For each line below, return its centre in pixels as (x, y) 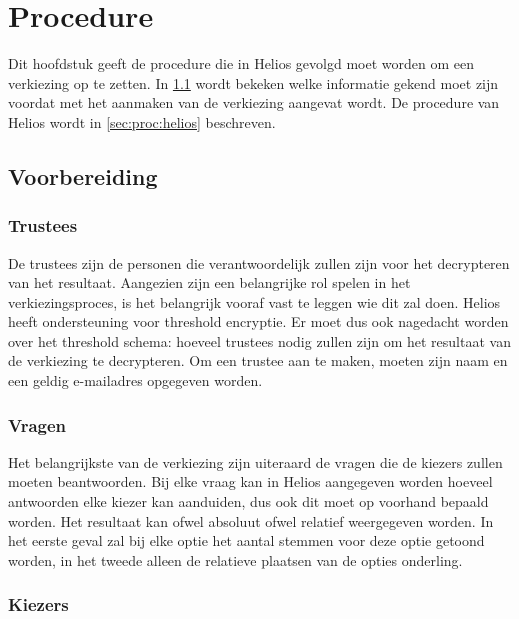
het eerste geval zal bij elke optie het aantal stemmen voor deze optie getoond (246, 540)
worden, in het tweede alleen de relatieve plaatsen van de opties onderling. (235, 559)
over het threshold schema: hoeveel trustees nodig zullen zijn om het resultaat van (259, 340)
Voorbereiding (83, 175)
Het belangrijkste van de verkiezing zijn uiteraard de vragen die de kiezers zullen (255, 461)
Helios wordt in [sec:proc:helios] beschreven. (142, 121)
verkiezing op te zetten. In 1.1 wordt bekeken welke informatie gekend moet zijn (253, 82)
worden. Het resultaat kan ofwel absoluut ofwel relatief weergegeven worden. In (251, 520)
